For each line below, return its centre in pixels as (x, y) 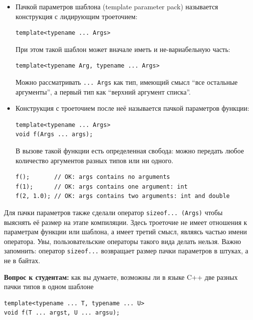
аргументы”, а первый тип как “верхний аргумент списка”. (103, 91)
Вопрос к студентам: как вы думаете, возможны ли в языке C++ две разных (121, 277)
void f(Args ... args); (54, 135)
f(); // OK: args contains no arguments (93, 177)
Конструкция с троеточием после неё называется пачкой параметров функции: (132, 108)
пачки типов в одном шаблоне (49, 286)
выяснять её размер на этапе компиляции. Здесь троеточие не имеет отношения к (126, 222)
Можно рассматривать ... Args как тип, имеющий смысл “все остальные (126, 82)
